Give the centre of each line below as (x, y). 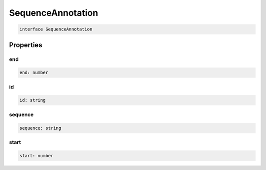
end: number (34, 73)
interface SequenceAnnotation (56, 29)
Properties (26, 45)
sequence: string (40, 128)
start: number (36, 156)
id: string (33, 100)
